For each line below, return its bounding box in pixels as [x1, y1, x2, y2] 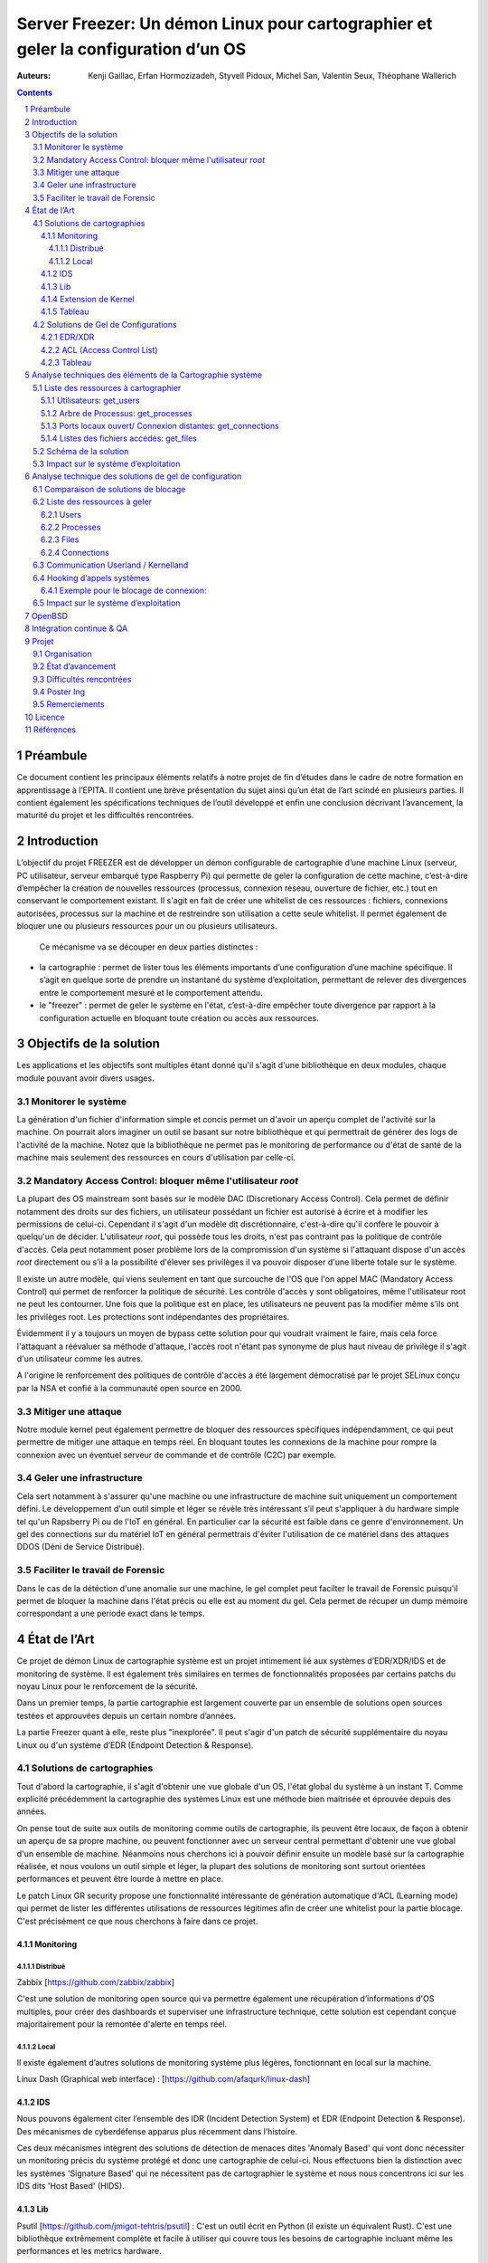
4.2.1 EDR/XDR [41, 331, 95, 343]
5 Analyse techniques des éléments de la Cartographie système [24, 369, 262, 380]
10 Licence [24, 711, 65, 722]
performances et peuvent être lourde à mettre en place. [16, 1874, 224, 1885]
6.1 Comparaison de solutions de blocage [33, 483, 186, 494]
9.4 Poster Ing [33, 686, 86, 697]
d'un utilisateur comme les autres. [16, 1353, 144, 1364]
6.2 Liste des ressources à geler [33, 496, 153, 507]
